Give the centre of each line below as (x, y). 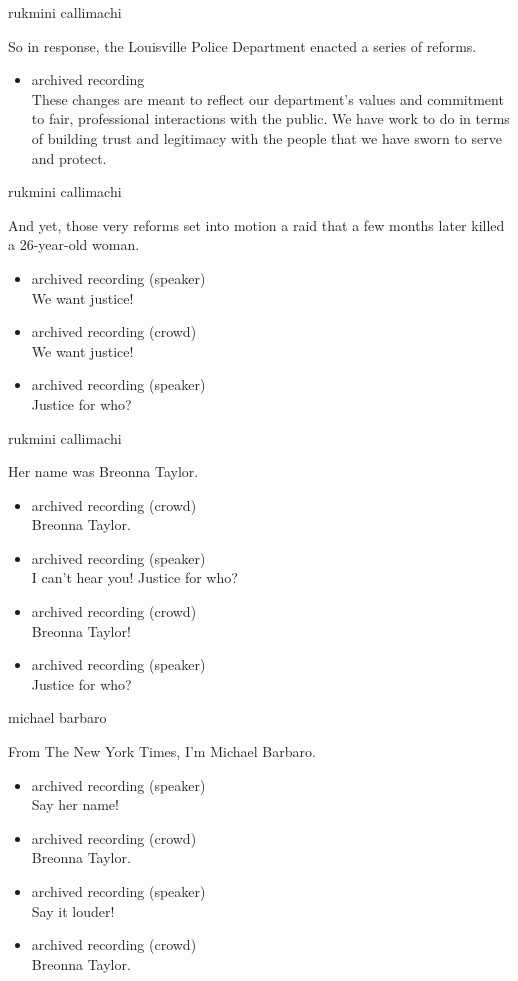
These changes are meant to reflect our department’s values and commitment (267, 98)
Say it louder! (73, 910)
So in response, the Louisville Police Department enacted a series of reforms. (242, 45)
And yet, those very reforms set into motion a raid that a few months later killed (256, 224)
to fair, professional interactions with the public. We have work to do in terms (270, 118)
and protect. (69, 157)
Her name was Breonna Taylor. (103, 471)
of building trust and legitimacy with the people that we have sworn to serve (266, 137)
